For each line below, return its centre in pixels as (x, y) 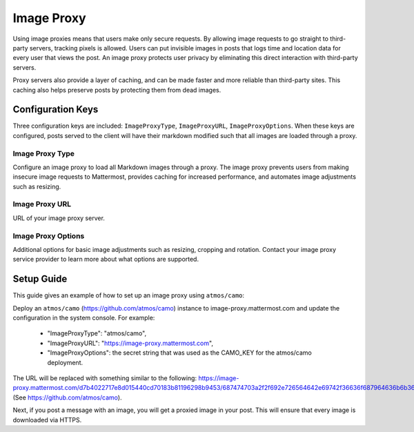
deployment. (65, 362)
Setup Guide (40, 279)
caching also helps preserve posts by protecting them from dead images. (117, 90)
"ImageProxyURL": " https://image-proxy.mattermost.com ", (130, 343)
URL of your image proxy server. (59, 218)
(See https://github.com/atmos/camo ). (67, 397)
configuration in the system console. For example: (84, 318)
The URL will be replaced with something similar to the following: (105, 378)
